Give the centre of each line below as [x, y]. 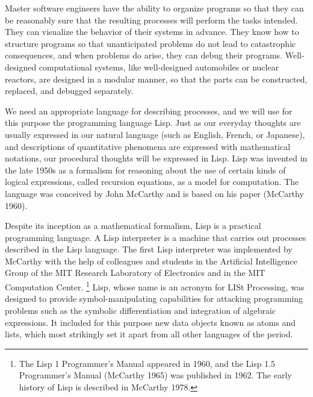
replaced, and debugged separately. [69, 91]
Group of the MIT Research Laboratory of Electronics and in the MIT [135, 273]
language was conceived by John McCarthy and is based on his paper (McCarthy [154, 193]
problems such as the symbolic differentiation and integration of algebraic [141, 310]
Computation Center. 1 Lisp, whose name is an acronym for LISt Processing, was [155, 286]
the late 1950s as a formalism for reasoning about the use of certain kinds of [145, 170]
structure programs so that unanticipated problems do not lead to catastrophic [150, 43]
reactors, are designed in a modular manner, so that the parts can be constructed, [156, 79]
